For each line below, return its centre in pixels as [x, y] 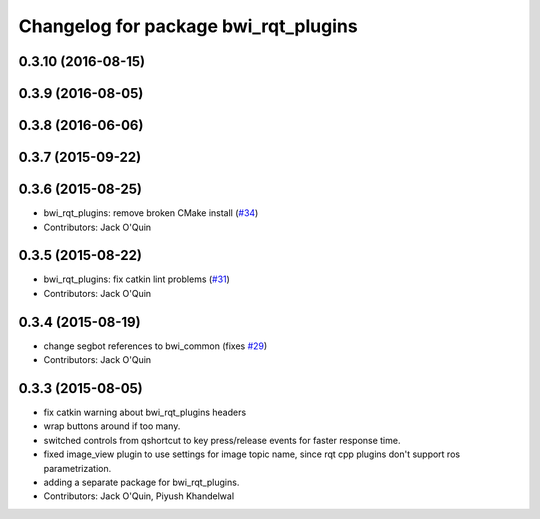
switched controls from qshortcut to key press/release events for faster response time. [222, 440]
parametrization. [77, 468]
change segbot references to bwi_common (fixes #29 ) [155, 346]
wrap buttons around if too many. [112, 426]
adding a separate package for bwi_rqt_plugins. [141, 482]
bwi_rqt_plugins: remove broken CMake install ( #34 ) [151, 213]
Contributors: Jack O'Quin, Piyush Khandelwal [139, 496]
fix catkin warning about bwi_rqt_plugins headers [145, 412]
